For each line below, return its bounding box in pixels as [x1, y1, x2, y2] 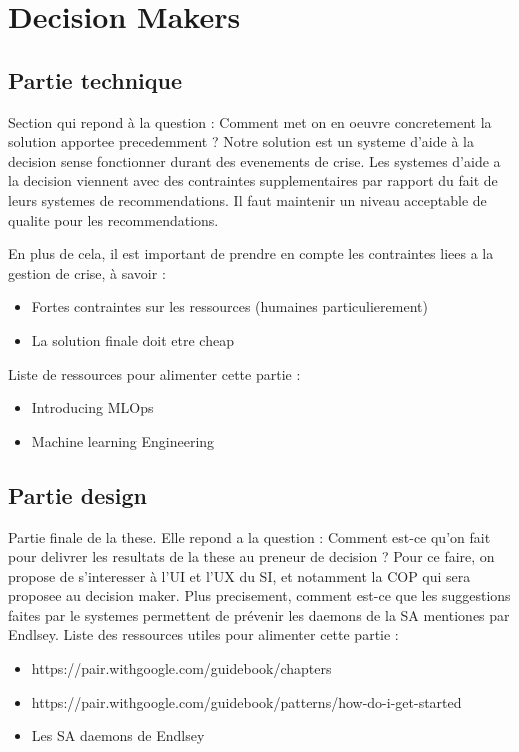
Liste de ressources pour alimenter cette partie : [8, 363, 301, 384]
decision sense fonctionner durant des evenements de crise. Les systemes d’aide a [8, 150, 501, 171]
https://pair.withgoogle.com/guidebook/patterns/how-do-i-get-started [31, 691, 462, 712]
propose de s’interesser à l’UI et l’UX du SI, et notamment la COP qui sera [8, 565, 471, 586]
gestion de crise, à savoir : [8, 262, 166, 283]
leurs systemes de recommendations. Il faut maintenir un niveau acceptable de [8, 189, 487, 210]
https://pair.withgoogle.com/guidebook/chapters [31, 658, 332, 679]
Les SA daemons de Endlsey [31, 725, 205, 746]
